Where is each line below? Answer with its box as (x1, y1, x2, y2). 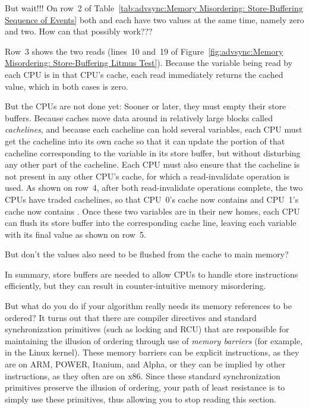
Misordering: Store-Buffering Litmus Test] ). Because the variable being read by (5, 56, 293, 69)
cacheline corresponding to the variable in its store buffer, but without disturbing (5, 146, 301, 159)
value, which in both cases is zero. (5, 80, 128, 92)
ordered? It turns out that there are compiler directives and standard (5, 311, 257, 323)
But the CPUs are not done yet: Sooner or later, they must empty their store (5, 100, 286, 112)
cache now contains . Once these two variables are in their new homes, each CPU (5, 204, 300, 217)
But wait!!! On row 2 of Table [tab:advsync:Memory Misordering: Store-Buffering (5, 2, 303, 14)
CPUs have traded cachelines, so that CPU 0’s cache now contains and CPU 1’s (5, 193, 299, 205)
